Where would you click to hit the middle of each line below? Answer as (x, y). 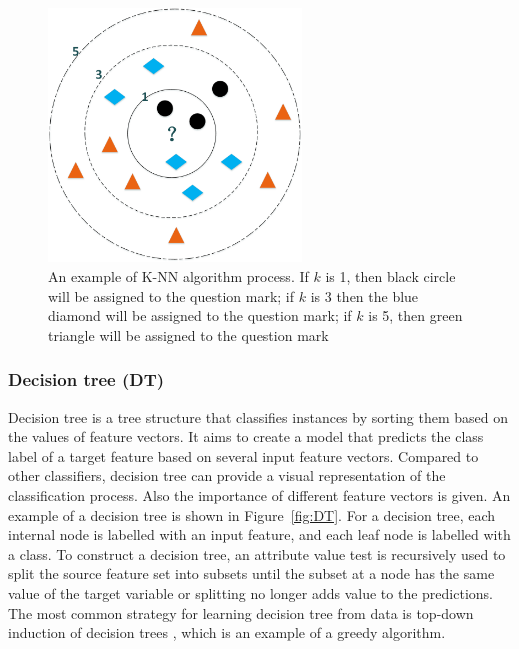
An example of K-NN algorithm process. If (178, 275)
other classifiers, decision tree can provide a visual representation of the (227, 475)
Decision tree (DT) (86, 379)
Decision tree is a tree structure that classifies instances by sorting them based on (258, 416)
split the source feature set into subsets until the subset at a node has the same (251, 573)
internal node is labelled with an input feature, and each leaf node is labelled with (259, 534)
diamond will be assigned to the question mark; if (200, 315)
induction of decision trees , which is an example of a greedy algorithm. (227, 632)
